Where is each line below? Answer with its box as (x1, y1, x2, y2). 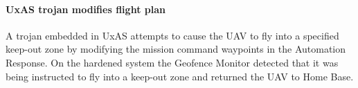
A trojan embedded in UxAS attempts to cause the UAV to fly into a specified (6, 28, 339, 42)
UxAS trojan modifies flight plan (6, 1, 165, 16)
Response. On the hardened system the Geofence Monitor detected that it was (6, 55, 339, 69)
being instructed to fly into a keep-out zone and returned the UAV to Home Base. (6, 69, 354, 83)
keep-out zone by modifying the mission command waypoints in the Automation (6, 42, 346, 56)
